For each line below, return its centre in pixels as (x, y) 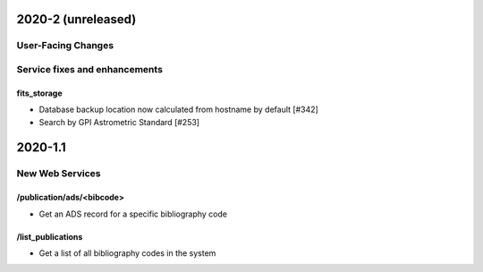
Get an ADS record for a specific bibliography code (133, 214)
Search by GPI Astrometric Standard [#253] (119, 122)
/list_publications (50, 236)
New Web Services (59, 174)
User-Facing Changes (65, 46)
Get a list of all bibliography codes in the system (127, 253)
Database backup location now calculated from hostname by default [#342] (179, 110)
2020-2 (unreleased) (76, 19)
